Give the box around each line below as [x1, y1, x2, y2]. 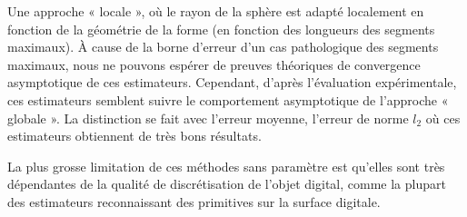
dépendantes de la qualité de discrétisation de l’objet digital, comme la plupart [7, 174, 446, 193]
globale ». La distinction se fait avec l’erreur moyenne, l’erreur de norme [7, 108, 409, 127]
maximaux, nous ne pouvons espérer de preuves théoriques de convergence [7, 54, 421, 74]
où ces [425, 108, 461, 127]
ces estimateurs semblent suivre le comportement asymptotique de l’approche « [7, 90, 449, 109]
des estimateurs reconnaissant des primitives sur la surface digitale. [7, 192, 381, 211]
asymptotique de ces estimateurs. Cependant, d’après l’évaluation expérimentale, [7, 73, 457, 92]
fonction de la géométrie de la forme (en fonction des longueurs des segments [7, 19, 435, 38]
